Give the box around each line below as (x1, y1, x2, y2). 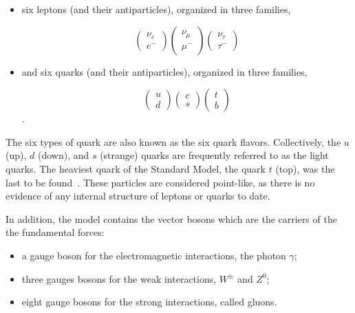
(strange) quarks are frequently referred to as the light (100, 148, 329, 162)
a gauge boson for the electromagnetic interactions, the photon (21, 248, 286, 262)
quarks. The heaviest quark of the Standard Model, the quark (6, 161, 266, 175)
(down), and (37, 148, 89, 162)
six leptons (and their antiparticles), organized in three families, (21, 2, 291, 16)
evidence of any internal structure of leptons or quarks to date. (6, 188, 270, 203)
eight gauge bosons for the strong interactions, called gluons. (21, 294, 277, 309)
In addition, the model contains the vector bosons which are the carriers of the (6, 211, 337, 226)
